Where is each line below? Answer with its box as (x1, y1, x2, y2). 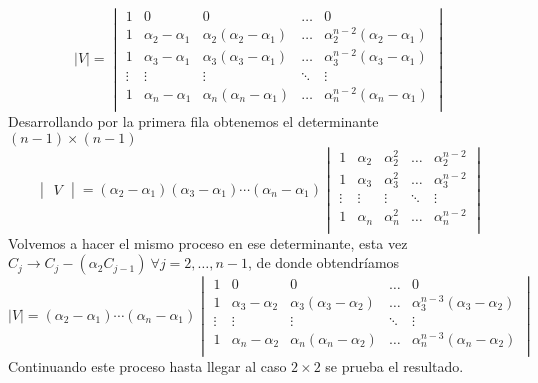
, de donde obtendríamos (248, 252, 400, 273)
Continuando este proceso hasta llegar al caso (8, 356, 287, 377)
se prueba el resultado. (325, 356, 464, 377)
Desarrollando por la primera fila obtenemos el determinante (8, 110, 379, 131)
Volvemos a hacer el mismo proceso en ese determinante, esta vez (8, 232, 408, 253)
